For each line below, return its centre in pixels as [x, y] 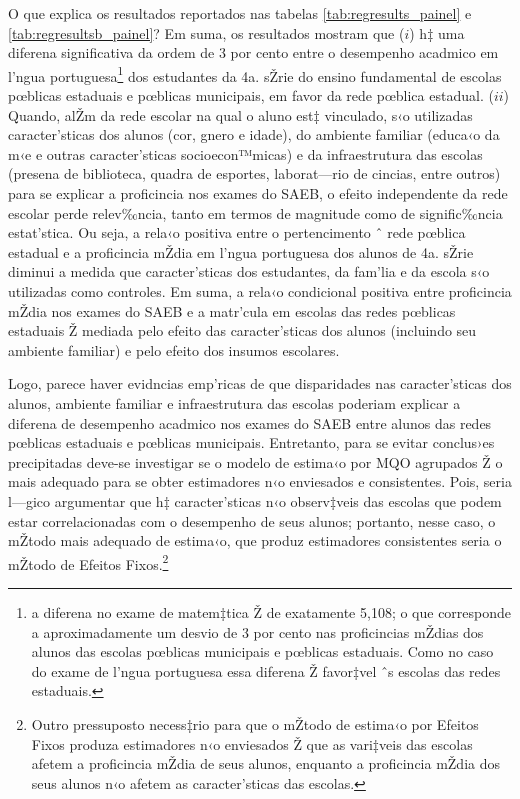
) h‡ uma [437, 32]
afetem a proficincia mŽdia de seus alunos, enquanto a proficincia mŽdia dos [266, 763]
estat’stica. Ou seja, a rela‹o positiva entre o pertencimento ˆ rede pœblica [237, 232]
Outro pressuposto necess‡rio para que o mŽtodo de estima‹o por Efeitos [255, 723]
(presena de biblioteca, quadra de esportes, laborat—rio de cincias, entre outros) [254, 173]
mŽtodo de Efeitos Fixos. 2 [88, 562]
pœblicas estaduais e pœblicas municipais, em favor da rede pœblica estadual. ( [251, 95]
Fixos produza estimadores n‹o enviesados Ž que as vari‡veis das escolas [252, 743]
